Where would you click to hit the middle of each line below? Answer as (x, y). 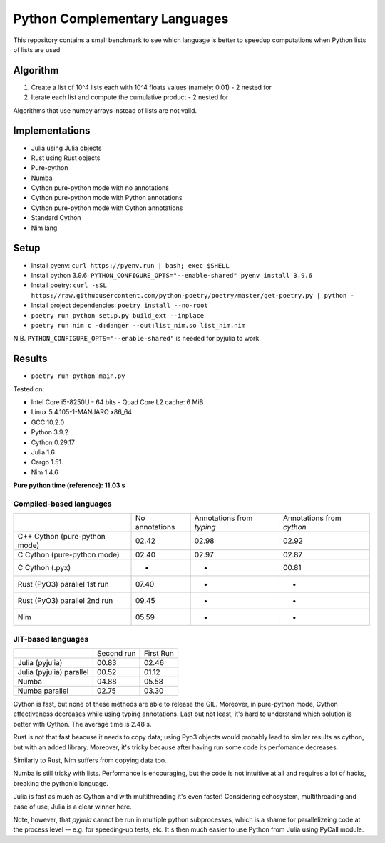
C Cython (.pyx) (44, 568)
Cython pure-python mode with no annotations (100, 188)
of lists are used (37, 49)
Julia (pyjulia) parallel (53, 672)
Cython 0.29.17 (53, 442)
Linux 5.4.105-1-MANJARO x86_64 (81, 412)
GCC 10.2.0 (48, 422)
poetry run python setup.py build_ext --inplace (118, 315)
